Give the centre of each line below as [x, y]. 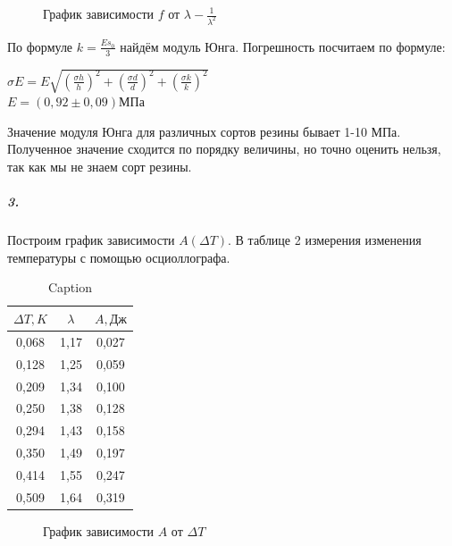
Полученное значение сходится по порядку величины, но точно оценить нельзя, [224, 149]
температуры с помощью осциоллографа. [119, 257]
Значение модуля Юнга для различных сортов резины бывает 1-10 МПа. [204, 131]
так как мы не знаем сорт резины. [100, 167]
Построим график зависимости [91, 240]
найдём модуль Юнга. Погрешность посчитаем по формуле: [283, 46]
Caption [70, 287]
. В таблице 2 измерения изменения [325, 240]
